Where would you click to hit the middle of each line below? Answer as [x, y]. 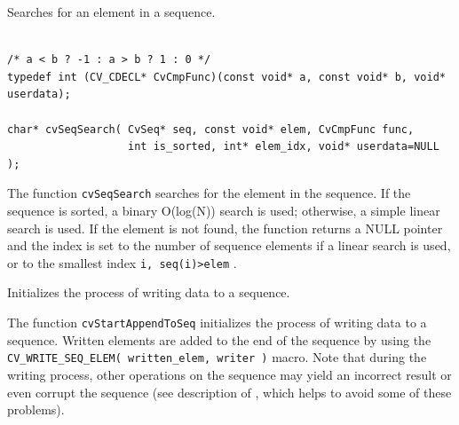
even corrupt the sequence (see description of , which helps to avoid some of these [229, 392]
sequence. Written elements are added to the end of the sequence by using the [219, 339]
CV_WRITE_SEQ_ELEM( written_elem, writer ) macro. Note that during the [217, 357]
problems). [36, 409]
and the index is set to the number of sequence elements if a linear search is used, [229, 245]
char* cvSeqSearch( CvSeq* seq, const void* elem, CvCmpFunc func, [211, 129]
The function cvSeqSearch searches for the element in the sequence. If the [209, 193]
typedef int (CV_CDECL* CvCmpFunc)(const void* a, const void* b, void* [226, 77]
